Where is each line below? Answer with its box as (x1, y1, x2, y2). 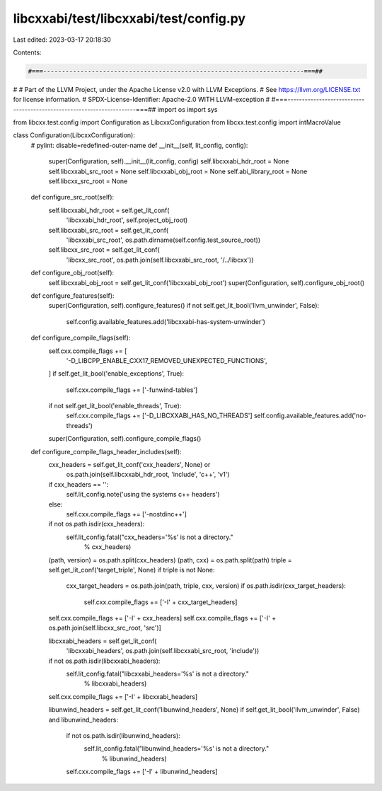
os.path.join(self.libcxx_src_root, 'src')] (48, 623, 162, 633)
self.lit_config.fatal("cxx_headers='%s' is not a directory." (66, 533, 233, 541)
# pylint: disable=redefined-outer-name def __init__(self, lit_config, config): (30, 141, 248, 149)
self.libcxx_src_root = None (48, 177, 128, 185)
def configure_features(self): (30, 291, 115, 300)
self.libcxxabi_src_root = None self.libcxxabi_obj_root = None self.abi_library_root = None (48, 167, 308, 175)
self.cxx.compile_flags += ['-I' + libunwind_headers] (66, 768, 218, 776)
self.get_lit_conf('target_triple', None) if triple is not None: (48, 565, 215, 574)
